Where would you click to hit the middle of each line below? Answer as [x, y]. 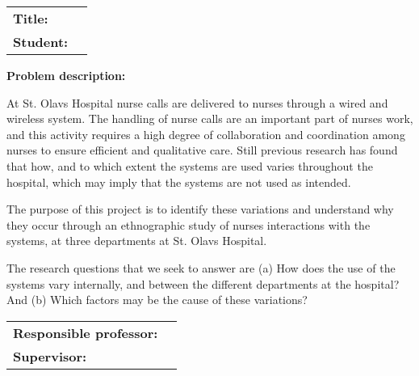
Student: [41, 42]
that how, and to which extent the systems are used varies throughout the [190, 165]
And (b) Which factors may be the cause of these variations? [157, 300]
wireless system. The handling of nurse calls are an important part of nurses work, [210, 118]
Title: [31, 18]
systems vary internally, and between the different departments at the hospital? [203, 283]
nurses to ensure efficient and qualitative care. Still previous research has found [202, 150]
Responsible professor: [86, 332]
